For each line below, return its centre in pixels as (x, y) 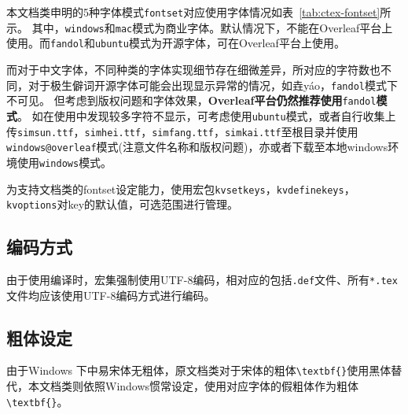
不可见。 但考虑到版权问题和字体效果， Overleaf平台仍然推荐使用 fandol (191, 100)
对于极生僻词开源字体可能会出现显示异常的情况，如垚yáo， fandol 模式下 (213, 85)
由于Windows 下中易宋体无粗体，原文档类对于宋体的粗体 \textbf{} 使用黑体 (199, 370)
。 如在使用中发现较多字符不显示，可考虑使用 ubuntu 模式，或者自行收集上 (207, 115)
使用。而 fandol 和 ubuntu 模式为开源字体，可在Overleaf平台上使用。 (176, 43)
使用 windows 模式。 (64, 162)
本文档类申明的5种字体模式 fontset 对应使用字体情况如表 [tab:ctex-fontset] (193, 12)
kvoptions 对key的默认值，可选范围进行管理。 (123, 204)
